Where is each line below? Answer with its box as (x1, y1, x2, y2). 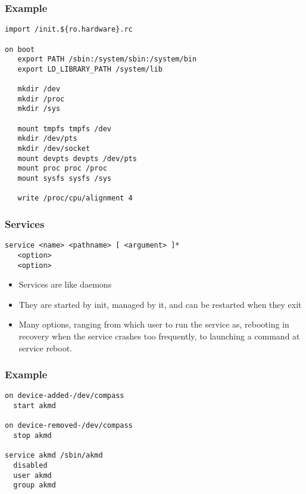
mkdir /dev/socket (17, 144, 90, 153)
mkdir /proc (17, 94, 65, 103)
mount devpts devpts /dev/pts (17, 154, 137, 163)
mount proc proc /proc (17, 164, 107, 173)
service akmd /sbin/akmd (5, 451, 103, 460)
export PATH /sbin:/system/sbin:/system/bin (17, 55, 197, 64)
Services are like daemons (18, 278, 112, 291)
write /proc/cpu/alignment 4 (17, 194, 133, 203)
